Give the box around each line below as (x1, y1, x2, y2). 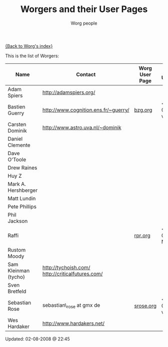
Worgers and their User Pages (20, 4, 148, 15)
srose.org (134, 302, 156, 309)
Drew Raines (7, 164, 37, 171)
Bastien (7, 103, 25, 110)
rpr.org (134, 232, 151, 239)
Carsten (7, 121, 26, 128)
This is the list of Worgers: (5, 53, 59, 59)
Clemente (7, 142, 31, 149)
